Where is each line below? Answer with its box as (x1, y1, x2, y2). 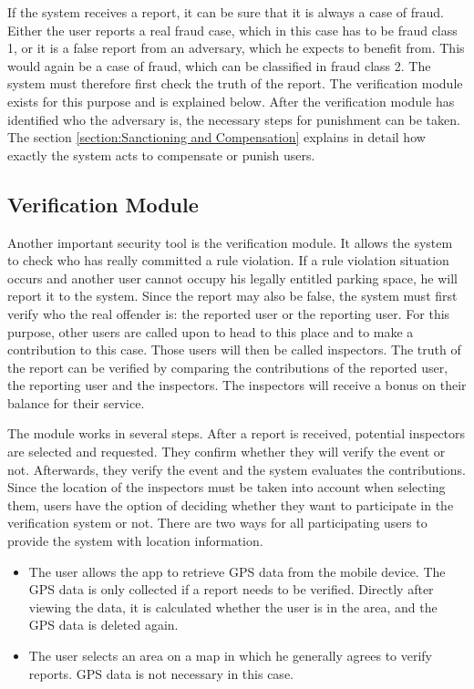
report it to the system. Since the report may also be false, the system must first (7, 286, 458, 305)
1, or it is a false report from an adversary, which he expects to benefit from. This (7, 38, 465, 57)
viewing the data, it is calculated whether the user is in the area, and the (28, 597, 438, 616)
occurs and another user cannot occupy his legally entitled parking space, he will (7, 268, 458, 287)
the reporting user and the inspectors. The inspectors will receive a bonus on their (7, 375, 467, 395)
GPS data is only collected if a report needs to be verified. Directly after (28, 580, 434, 599)
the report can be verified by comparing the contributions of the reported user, (7, 357, 448, 376)
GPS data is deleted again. (28, 615, 179, 634)
